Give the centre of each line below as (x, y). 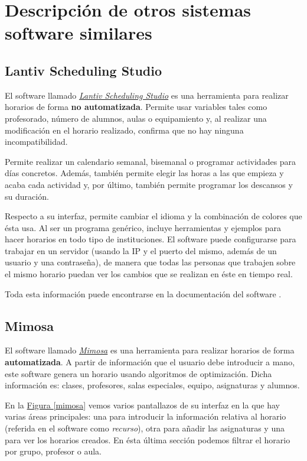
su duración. (27, 196)
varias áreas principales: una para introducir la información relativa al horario (146, 416)
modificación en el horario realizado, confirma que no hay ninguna (124, 130)
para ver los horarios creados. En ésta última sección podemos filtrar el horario (148, 439)
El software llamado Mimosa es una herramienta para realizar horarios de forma (150, 350)
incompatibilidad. (36, 142)
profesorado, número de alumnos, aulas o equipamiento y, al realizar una (136, 118)
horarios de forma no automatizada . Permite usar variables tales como (136, 107)
